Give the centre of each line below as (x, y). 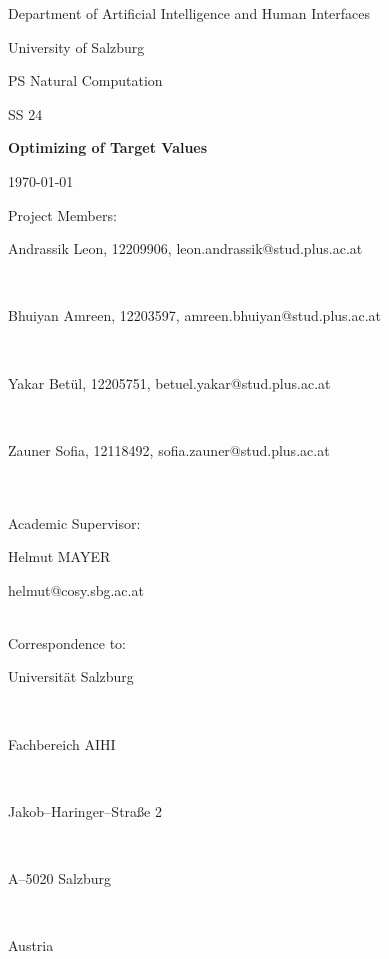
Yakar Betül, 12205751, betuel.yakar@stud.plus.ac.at (169, 382)
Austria (31, 945)
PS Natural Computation (85, 80)
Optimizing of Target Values (108, 147)
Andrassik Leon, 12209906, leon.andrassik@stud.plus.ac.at (185, 248)
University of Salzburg (76, 46)
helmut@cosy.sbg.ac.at (76, 589)
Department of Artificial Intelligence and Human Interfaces (189, 13)
